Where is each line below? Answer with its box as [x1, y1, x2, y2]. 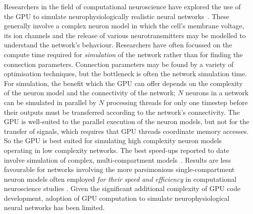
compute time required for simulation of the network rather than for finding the [4, 49, 243, 59]
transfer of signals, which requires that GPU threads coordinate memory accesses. [4, 126, 249, 136]
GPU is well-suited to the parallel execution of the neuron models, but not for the [4, 116, 250, 127]
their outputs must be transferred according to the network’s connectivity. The [4, 107, 240, 117]
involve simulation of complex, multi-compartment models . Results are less [4, 154, 231, 165]
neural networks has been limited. [4, 202, 105, 213]
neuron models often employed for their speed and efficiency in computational [4, 173, 236, 184]
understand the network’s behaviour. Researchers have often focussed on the [4, 40, 232, 50]
